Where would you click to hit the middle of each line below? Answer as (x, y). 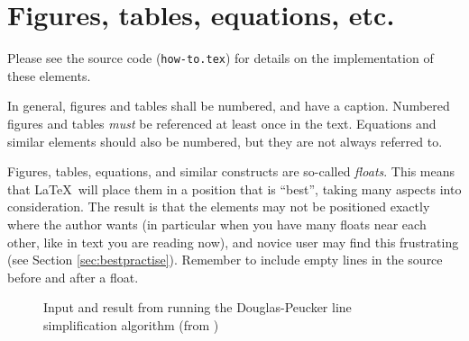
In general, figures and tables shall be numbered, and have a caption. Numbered (229, 106)
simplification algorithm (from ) (131, 324)
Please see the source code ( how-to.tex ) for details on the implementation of (221, 58)
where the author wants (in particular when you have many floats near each (217, 224)
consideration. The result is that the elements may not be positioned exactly (219, 206)
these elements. (49, 75)
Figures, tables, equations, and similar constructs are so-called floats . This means (231, 171)
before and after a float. (73, 277)
